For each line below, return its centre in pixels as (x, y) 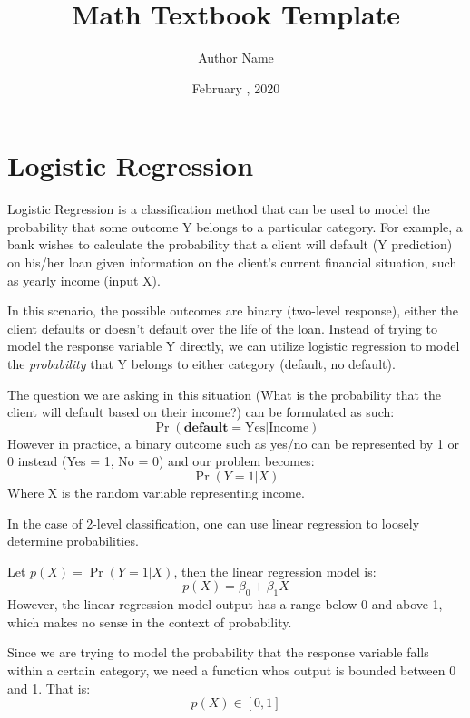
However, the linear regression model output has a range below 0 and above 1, (225, 604)
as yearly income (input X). (84, 280)
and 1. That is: (49, 688)
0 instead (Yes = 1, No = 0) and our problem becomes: (161, 461)
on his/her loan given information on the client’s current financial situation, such (232, 262)
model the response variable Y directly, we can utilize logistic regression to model (234, 346)
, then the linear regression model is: (275, 571)
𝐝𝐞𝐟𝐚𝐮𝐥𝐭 (206, 427)
